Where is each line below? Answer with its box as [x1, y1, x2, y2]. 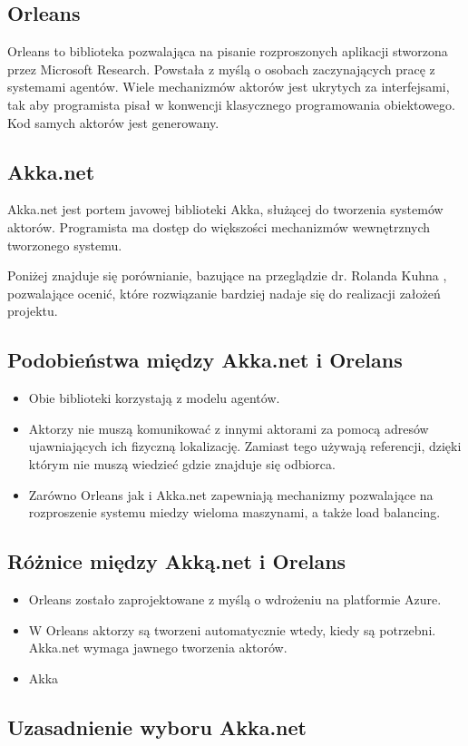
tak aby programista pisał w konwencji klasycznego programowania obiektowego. [7, 94, 455, 113]
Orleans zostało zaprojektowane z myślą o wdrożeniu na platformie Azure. [28, 589, 442, 608]
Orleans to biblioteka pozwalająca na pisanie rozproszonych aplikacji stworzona [7, 42, 448, 61]
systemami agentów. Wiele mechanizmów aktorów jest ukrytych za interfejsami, [7, 77, 450, 96]
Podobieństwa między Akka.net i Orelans [7, 346, 403, 374]
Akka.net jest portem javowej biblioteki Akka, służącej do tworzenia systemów [7, 200, 444, 219]
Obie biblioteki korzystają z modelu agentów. [28, 388, 280, 407]
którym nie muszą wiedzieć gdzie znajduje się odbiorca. [28, 454, 336, 473]
